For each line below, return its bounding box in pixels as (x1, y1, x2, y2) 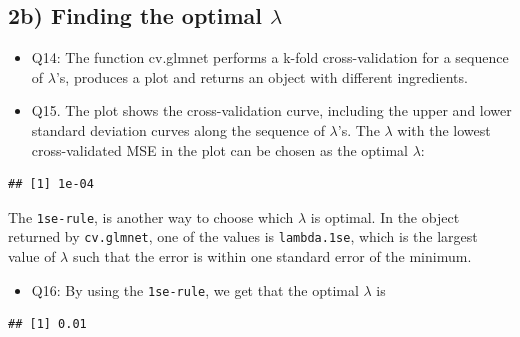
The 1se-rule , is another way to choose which (8, 206, 294, 227)
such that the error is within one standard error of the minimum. (72, 246, 472, 267)
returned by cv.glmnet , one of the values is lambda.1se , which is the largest (8, 226, 478, 247)
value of (8, 246, 56, 267)
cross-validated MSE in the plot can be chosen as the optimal (31, 139, 408, 160)
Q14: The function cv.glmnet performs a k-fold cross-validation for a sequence (31, 47, 509, 68)
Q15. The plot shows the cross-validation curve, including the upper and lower (31, 100, 512, 121)
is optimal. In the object (310, 206, 460, 227)
